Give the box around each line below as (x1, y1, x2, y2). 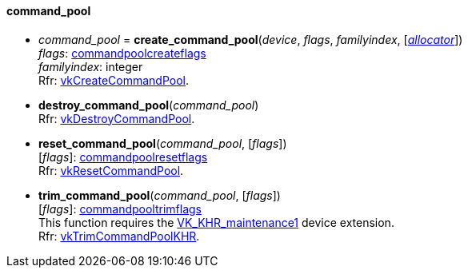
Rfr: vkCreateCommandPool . (38, 73, 190, 87)
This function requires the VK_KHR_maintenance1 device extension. (38, 215, 394, 229)
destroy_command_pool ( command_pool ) (38, 97, 259, 112)
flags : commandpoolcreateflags (38, 46, 206, 60)
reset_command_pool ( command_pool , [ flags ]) (38, 136, 287, 150)
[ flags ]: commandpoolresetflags (38, 149, 208, 164)
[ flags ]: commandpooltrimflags (38, 201, 202, 216)
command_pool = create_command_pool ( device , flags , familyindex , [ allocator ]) (38, 32, 463, 46)
